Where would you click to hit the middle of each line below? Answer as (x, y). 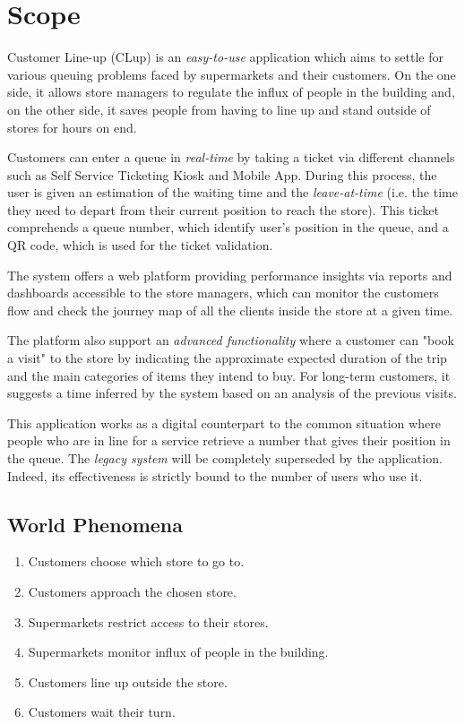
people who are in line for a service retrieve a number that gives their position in (229, 440)
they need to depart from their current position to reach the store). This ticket (223, 209)
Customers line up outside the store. (128, 681)
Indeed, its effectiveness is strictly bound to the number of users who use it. (215, 475)
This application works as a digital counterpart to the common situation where (224, 422)
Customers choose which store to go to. (136, 561)
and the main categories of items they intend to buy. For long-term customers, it (229, 375)
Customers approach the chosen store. (132, 591)
